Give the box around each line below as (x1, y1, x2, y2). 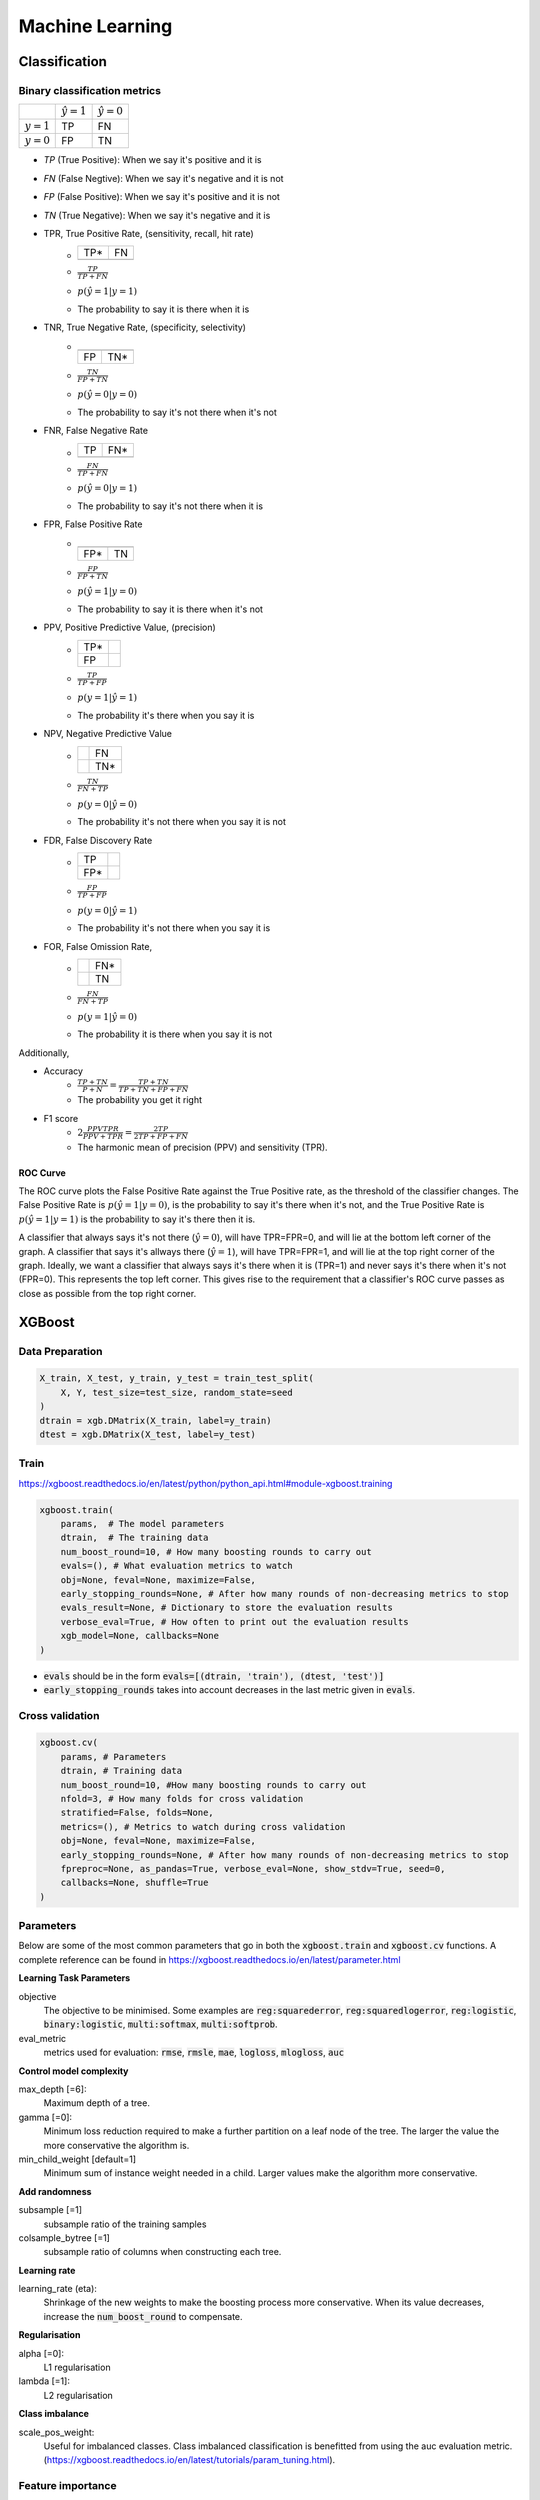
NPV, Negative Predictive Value (43, 728, 173, 740)
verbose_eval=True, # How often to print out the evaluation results (60, 1616, 409, 1627)
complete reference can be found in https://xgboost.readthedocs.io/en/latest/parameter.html (18, 1953, 401, 1965)
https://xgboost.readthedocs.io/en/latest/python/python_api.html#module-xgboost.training (18, 1477, 393, 1489)
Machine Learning (18, 15, 173, 37)
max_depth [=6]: (18, 2083, 87, 2095)
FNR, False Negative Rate (43, 425, 149, 437)
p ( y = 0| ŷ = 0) (77, 798, 138, 810)
